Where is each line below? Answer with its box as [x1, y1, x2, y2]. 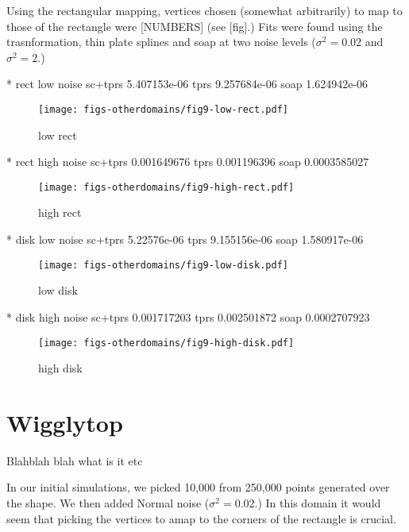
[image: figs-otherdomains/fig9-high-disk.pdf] [38, 337, 295, 349]
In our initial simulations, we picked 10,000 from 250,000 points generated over [6, 479, 390, 495]
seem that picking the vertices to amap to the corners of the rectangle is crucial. [6, 510, 396, 526]
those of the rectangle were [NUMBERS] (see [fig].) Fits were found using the [6, 17, 383, 34]
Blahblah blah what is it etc [6, 452, 143, 468]
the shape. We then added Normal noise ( [6, 495, 210, 511]
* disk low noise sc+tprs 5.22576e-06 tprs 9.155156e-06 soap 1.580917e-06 [6, 231, 364, 248]
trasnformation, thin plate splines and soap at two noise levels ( [6, 33, 316, 50]
